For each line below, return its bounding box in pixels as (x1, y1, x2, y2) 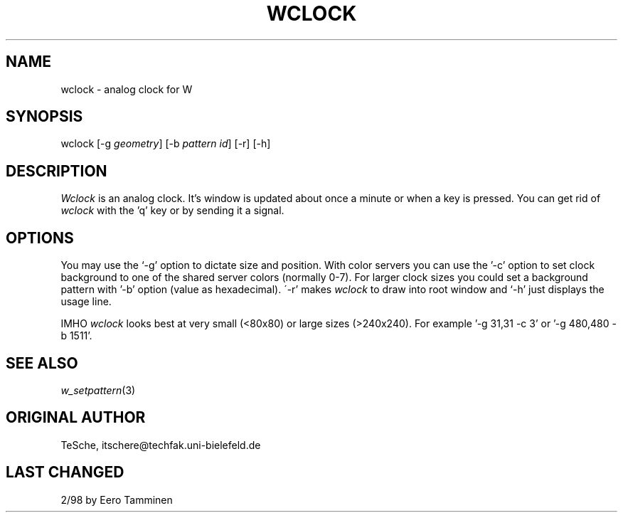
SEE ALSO (6, 354, 78, 372)
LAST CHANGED (6, 463, 124, 482)
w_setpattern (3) (60, 384, 136, 396)
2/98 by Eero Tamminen (60, 493, 173, 506)
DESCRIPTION (6, 162, 107, 180)
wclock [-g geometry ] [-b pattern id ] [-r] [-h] (60, 137, 271, 150)
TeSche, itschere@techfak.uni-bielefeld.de (60, 438, 261, 451)
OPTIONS (6, 228, 74, 247)
